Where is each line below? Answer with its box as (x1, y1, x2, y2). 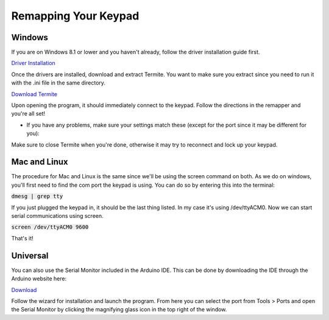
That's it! (11, 234, 34, 242)
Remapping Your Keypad (11, 9, 140, 23)
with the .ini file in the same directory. (11, 79, 106, 86)
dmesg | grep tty (11, 193, 63, 200)
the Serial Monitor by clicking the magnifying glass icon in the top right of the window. (11, 306, 227, 313)
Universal (11, 250, 49, 261)
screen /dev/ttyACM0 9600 (11, 224, 89, 231)
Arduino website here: (11, 275, 67, 282)
